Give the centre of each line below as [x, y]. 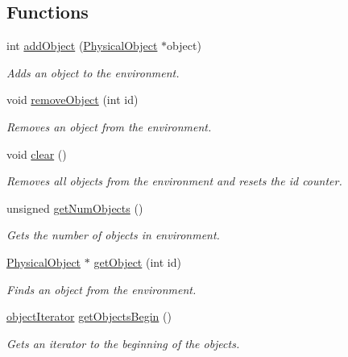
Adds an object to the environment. [93, 72]
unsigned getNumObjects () [75, 208]
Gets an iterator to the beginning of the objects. [123, 343]
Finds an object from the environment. [101, 289]
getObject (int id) [137, 262]
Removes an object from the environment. [109, 126]
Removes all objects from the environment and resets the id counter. [174, 181]
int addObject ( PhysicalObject [82, 46]
